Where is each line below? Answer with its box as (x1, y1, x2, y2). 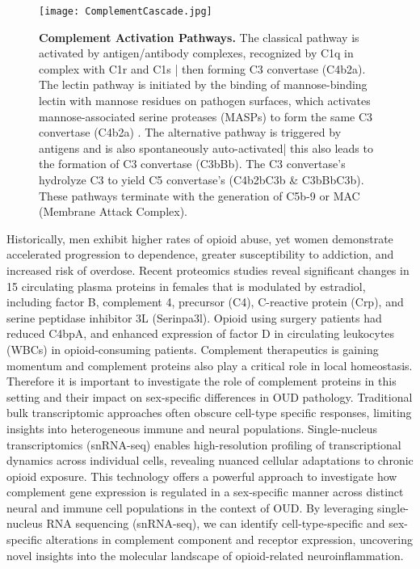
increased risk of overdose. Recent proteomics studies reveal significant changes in (6, 261, 409, 278)
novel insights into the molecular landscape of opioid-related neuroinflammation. (6, 546, 404, 563)
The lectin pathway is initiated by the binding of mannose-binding (39, 76, 367, 93)
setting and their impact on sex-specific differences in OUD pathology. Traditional (6, 388, 413, 405)
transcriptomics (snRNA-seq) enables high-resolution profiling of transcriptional (6, 436, 401, 453)
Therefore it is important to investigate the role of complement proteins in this (6, 373, 397, 390)
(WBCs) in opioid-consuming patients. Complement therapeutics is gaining (6, 340, 379, 357)
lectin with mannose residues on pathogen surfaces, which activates (39, 92, 371, 109)
